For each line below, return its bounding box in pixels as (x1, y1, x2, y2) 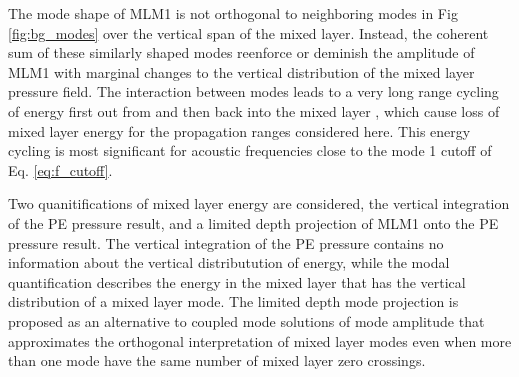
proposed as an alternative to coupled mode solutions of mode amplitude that (8, 310, 485, 331)
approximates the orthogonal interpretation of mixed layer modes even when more (8, 330, 512, 351)
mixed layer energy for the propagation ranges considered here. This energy (8, 120, 471, 141)
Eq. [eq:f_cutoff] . (8, 159, 113, 180)
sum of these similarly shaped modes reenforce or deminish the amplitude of (8, 42, 475, 63)
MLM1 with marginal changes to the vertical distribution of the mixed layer (8, 61, 475, 82)
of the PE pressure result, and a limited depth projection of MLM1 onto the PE (8, 212, 499, 233)
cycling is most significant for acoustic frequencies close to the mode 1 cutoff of (8, 140, 492, 161)
